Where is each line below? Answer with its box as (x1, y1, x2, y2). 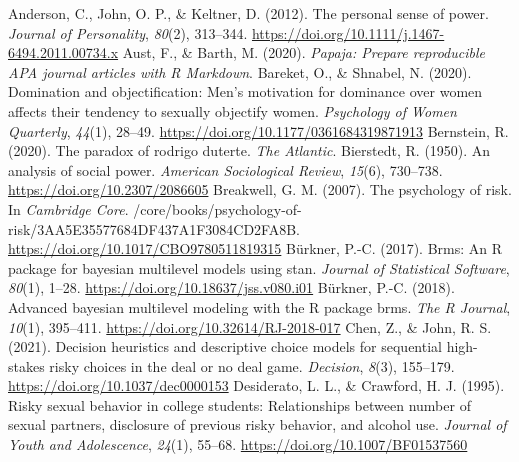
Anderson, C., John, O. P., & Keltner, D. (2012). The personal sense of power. (8, 3, 489, 23)
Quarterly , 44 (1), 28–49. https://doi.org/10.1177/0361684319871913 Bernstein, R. (8, 120, 509, 141)
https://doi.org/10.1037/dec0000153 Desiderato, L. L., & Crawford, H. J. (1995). (8, 375, 505, 396)
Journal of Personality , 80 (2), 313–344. (8, 22, 248, 43)
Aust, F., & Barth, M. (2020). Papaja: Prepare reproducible (122, 42, 485, 63)
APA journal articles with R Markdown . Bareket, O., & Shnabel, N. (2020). (8, 61, 472, 82)
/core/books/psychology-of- (133, 198, 302, 219)
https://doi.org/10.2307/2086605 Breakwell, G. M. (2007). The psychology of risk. (8, 179, 512, 200)
